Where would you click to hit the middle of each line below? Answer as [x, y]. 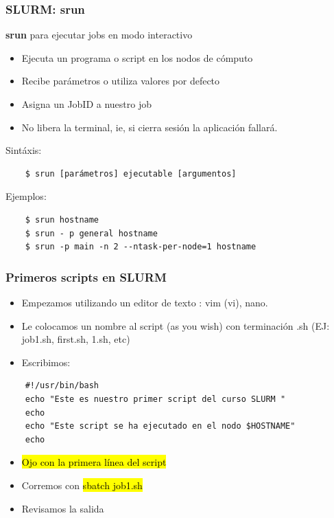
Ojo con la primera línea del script [94, 462]
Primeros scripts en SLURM [86, 277]
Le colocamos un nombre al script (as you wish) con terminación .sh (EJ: [176, 325]
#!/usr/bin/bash [62, 386]
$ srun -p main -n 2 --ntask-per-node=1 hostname [141, 247]
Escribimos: [46, 362]
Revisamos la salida [63, 508]
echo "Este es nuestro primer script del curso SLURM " [155, 399]
